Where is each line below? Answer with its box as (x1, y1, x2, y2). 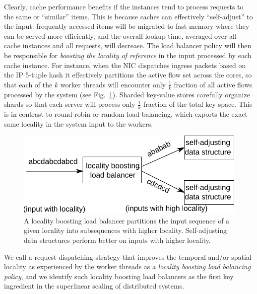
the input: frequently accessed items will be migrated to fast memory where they (4, 21, 250, 31)
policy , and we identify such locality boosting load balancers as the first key (4, 271, 234, 281)
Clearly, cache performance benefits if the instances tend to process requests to (4, 1, 244, 11)
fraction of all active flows (174, 79, 253, 89)
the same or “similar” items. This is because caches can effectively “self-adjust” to (4, 11, 253, 21)
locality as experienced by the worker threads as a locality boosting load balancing (4, 261, 251, 272)
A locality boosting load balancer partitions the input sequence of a (24, 215, 230, 225)
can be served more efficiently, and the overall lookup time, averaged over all (4, 30, 237, 41)
